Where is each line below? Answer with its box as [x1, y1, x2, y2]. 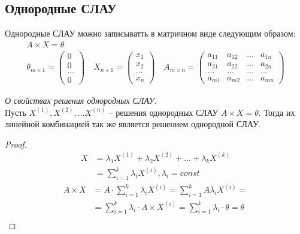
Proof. [5, 137, 27, 150]
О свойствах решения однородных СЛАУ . [5, 94, 157, 107]
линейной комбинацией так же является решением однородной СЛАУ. [5, 118, 261, 130]
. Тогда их [258, 106, 295, 118]
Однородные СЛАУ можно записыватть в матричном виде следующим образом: [5, 27, 296, 40]
